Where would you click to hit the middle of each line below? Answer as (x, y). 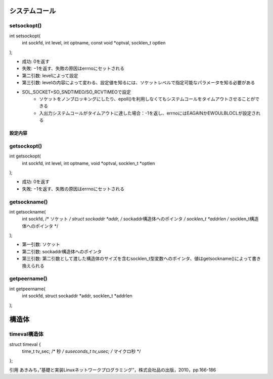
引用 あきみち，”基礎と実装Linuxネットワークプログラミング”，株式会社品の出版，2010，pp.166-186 (113, 370)
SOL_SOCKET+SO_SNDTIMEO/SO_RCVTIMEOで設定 (77, 92)
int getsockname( (28, 211)
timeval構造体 (27, 334)
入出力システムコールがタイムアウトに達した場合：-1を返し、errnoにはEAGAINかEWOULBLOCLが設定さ (148, 113)
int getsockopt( (25, 156)
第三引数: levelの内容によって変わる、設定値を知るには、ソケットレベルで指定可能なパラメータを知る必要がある (139, 83)
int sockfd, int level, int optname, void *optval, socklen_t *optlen (88, 163)
